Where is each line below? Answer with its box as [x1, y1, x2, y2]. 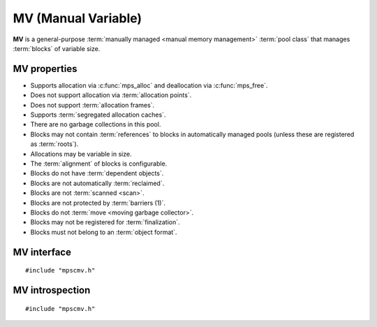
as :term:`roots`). [30, 140, 79, 148]
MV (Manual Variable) [13, 10, 142, 26]
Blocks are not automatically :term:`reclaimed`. [30, 179, 165, 187]
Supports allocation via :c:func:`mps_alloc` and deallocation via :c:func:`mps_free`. [30, 81, 268, 89]
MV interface [13, 246, 71, 258]
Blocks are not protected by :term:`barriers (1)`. [30, 198, 165, 207]
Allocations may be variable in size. [30, 150, 132, 158]
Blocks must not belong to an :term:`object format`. [30, 228, 177, 236]
